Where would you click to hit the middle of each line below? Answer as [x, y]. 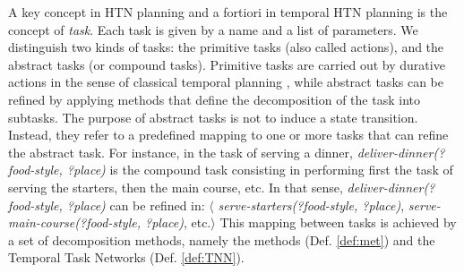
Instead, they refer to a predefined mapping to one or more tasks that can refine [228, 135]
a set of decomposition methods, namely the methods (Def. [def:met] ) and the [222, 239]
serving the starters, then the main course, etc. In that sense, [176, 187]
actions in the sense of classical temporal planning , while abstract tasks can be [226, 82]
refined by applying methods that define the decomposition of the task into [214, 99]
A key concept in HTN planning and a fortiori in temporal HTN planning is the [228, 12]
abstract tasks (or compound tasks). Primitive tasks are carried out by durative [227, 64]
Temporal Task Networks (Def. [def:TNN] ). [126, 257]
